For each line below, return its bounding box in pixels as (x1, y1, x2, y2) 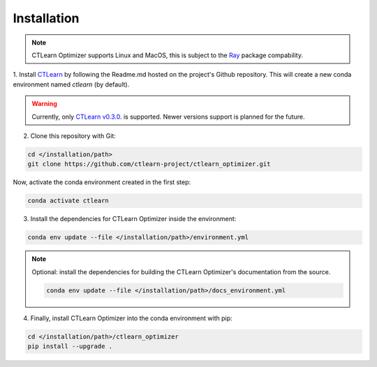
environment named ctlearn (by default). (13, 80, 130, 89)
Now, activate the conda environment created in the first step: (13, 178, 191, 186)
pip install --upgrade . (27, 342, 113, 350)
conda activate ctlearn (27, 197, 110, 205)
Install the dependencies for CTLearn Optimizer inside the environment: (30, 215, 237, 223)
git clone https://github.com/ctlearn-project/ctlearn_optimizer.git (27, 160, 271, 168)
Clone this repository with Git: (30, 131, 117, 140)
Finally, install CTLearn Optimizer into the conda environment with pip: (30, 314, 233, 322)
